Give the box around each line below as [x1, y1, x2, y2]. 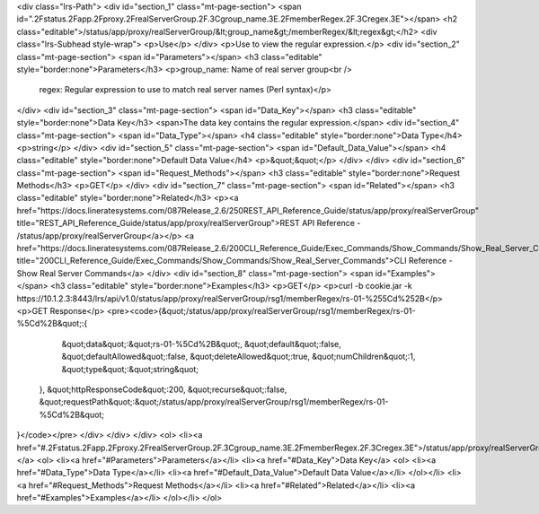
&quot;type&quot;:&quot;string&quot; [61, 363, 199, 374]
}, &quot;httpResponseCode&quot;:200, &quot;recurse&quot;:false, [39, 384, 287, 395]
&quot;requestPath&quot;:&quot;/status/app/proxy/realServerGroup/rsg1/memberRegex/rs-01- [39, 396, 389, 407]
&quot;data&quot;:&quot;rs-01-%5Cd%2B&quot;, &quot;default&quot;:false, [61, 338, 341, 349]
